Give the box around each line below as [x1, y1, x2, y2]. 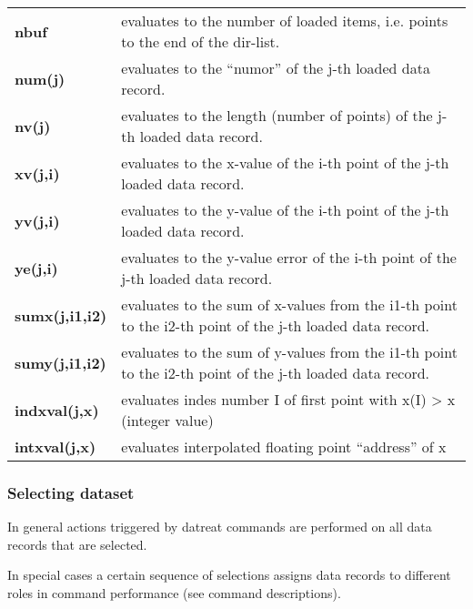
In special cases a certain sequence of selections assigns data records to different [7, 565, 451, 584]
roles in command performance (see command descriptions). [7, 584, 341, 602]
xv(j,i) [15, 162, 60, 184]
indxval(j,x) [15, 399, 99, 421]
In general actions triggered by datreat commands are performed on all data [7, 517, 432, 536]
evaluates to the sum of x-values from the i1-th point [121, 294, 458, 315]
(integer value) [121, 410, 214, 431]
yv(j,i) [15, 209, 60, 231]
